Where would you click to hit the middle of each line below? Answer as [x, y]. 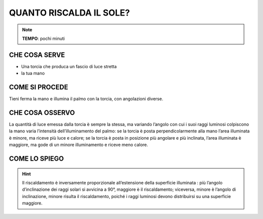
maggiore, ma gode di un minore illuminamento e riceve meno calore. [79, 145]
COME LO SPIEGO [37, 159]
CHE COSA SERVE [37, 55]
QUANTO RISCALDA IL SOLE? [69, 13]
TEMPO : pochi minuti [44, 38]
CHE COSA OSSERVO [42, 113]
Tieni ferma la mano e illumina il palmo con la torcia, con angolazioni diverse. [86, 99]
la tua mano [33, 73]
